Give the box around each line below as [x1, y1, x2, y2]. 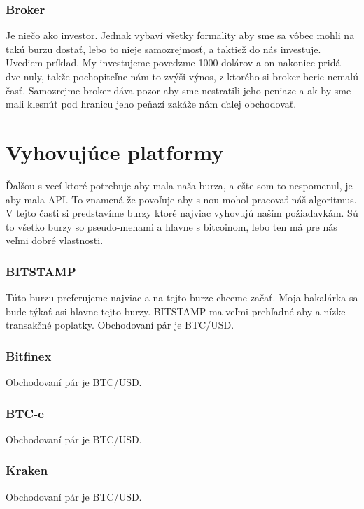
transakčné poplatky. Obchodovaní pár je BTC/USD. [6, 317, 234, 332]
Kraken [6, 461, 48, 479]
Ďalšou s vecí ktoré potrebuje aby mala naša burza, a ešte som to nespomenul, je [6, 178, 353, 192]
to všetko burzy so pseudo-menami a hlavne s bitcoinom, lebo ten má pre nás [6, 219, 337, 234]
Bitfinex [6, 347, 52, 364]
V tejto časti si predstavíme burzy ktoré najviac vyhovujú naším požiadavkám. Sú [6, 206, 358, 220]
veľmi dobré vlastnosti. [6, 233, 104, 248]
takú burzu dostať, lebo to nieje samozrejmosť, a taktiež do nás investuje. [6, 41, 321, 56]
